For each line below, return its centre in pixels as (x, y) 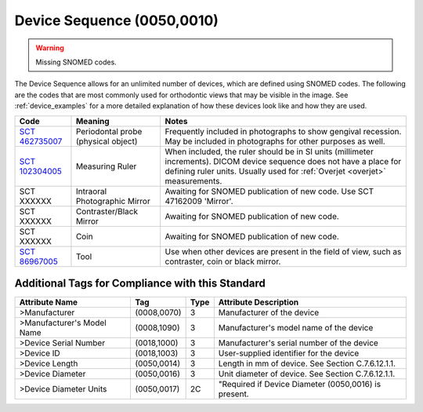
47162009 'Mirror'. (199, 201)
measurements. (193, 180)
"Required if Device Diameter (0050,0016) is (300, 385)
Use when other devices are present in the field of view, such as (283, 251)
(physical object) (107, 141)
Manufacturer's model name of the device (296, 328)
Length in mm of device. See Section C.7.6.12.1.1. (307, 363)
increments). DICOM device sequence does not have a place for (283, 161)
